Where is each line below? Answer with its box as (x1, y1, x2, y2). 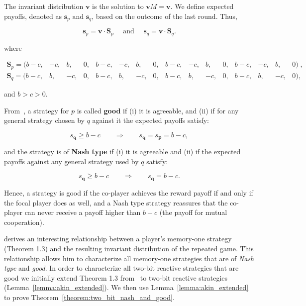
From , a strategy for (4, 105, 69, 115)
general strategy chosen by (4, 115, 85, 125)
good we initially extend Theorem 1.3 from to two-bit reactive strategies (4, 272, 228, 283)
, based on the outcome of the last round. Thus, (92, 10, 237, 21)
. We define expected (170, 1, 234, 11)
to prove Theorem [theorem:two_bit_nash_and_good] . (4, 292, 175, 302)
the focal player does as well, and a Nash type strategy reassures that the (4, 197, 228, 207)
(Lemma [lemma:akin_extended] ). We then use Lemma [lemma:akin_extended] (4, 282, 249, 293)
